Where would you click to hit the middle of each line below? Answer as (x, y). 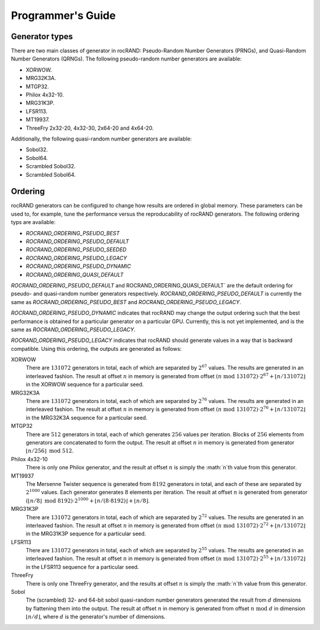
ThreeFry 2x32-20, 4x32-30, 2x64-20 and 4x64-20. (90, 128)
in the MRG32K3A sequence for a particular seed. (87, 417)
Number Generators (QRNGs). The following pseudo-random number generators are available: (127, 59)
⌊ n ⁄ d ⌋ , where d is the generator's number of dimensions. (96, 617)
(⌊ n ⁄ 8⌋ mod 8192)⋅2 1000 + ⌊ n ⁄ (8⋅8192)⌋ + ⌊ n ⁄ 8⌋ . (88, 500)
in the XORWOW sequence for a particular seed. (85, 385)
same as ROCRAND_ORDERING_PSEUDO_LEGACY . (73, 330)
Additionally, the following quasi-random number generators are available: (101, 139)
